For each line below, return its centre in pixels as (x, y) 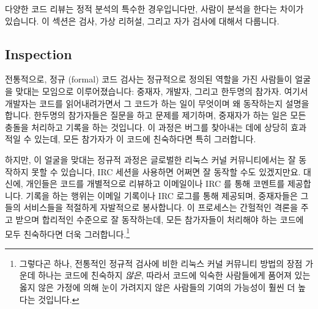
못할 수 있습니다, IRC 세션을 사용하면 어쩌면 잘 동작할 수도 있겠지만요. (166, 171)
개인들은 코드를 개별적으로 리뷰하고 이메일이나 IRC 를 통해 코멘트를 (155, 184)
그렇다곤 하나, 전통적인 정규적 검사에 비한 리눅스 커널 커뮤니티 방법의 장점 (161, 263)
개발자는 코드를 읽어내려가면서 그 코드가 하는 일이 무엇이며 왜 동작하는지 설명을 (157, 103)
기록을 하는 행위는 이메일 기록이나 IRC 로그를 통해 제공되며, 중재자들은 (162, 195)
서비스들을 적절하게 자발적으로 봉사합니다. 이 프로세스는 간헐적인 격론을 (161, 207)
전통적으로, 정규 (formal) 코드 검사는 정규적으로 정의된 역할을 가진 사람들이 (149, 79)
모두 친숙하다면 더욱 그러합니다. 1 (68, 233)
